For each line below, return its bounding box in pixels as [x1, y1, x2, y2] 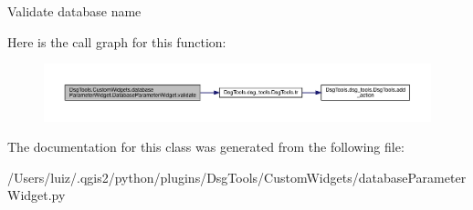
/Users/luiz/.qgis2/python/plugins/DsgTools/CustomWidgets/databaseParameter [7, 167, 467, 186]
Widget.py [7, 185, 66, 205]
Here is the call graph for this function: [7, 32, 226, 51]
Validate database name [7, 2, 142, 20]
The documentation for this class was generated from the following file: [7, 137, 405, 156]
